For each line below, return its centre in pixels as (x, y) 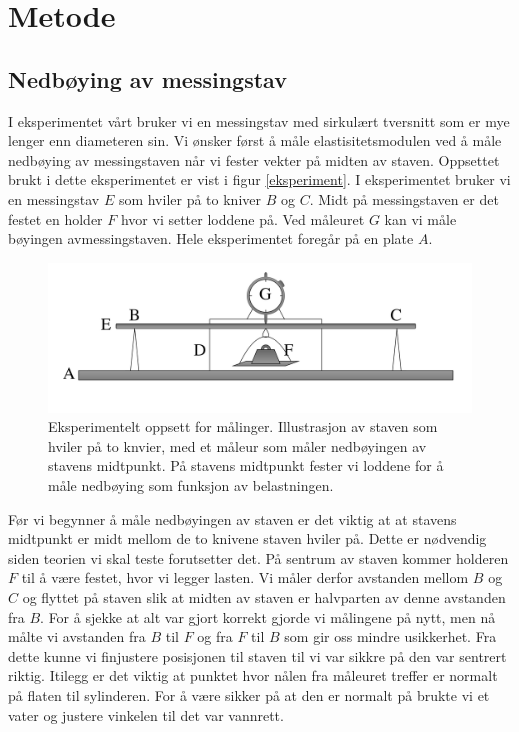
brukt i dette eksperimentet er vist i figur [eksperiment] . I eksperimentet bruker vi (259, 179)
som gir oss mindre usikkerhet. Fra (390, 636)
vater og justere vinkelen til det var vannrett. (146, 714)
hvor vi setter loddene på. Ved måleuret (242, 218)
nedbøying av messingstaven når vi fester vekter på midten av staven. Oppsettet (254, 159)
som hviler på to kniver (189, 198)
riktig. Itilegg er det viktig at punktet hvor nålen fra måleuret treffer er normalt (253, 675)
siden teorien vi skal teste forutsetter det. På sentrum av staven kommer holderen (258, 557)
